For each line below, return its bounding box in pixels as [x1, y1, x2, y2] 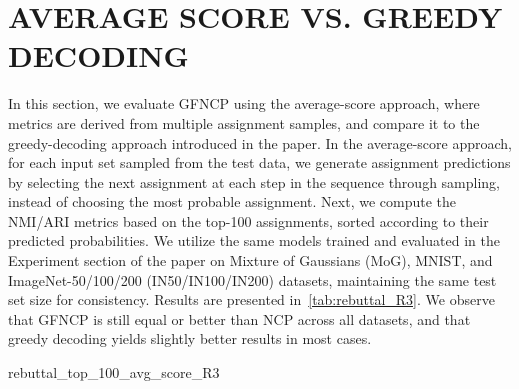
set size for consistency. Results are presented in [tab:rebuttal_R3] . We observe [8, 289, 495, 310]
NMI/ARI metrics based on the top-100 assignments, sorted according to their [8, 210, 489, 231]
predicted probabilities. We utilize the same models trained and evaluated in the [8, 230, 500, 251]
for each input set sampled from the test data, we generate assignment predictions [8, 152, 511, 173]
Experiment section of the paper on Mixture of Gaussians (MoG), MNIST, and [8, 250, 493, 271]
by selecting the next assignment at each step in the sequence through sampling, [8, 171, 501, 192]
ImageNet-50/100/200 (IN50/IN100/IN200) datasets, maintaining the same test [8, 269, 497, 290]
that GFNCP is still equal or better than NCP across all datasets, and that [8, 308, 471, 329]
